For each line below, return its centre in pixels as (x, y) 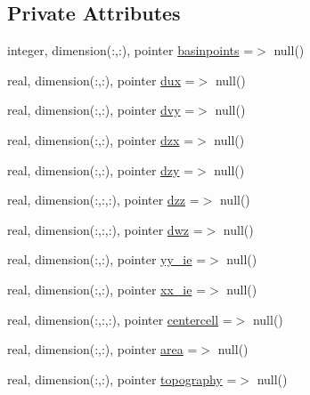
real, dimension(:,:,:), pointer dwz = (105, 229)
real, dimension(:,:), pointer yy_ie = (107, 259)
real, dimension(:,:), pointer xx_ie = (107, 289)
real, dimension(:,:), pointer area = (102, 349)
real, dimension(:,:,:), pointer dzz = (103, 200)
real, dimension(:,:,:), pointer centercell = (120, 319)
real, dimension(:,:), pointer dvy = (101, 110)
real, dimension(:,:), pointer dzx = (101, 139)
